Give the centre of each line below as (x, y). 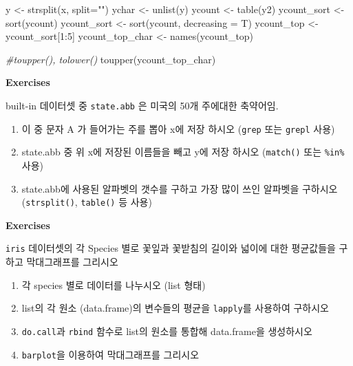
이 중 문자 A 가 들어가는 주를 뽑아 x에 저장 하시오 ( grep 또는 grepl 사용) (178, 128)
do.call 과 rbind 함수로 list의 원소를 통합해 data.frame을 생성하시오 (167, 331)
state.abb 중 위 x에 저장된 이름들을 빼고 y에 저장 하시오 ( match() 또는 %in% (183, 152)
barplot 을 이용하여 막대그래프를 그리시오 (110, 354)
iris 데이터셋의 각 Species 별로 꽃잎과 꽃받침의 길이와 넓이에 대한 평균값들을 (171, 248)
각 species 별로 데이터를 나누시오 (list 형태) (114, 284)
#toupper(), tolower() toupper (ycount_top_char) (111, 59)
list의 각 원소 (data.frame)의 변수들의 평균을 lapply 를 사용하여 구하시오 (175, 308)
